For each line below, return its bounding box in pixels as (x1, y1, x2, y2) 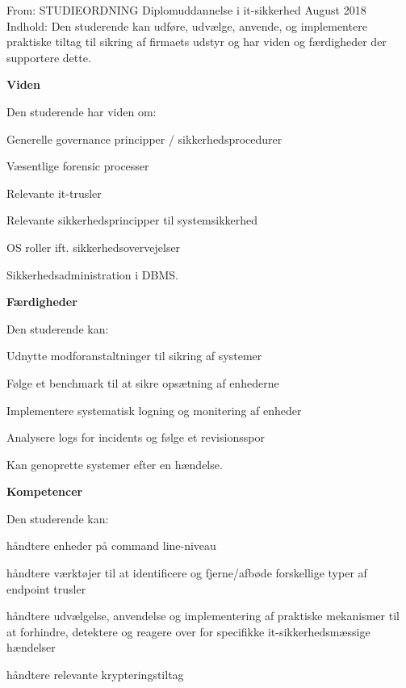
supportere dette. (6, 48, 91, 65)
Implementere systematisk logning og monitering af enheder (6, 401, 302, 418)
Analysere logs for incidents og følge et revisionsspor (6, 429, 265, 446)
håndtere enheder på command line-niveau (6, 537, 216, 554)
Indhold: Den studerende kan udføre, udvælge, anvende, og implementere (6, 17, 367, 34)
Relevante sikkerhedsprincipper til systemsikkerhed (6, 212, 258, 229)
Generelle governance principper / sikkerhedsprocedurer (6, 130, 283, 147)
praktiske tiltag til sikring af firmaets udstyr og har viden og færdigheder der (6, 33, 387, 50)
